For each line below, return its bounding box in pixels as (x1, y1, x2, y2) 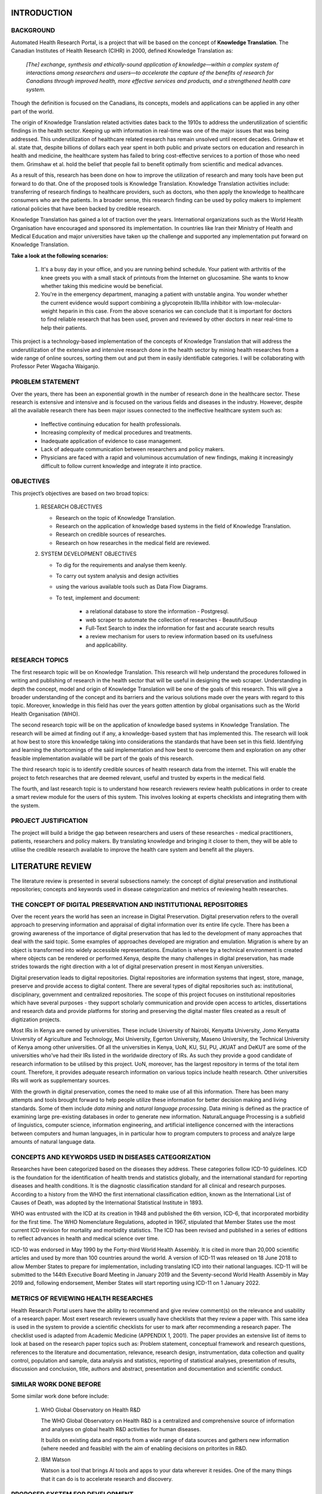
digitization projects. (11, 1016, 61, 1023)
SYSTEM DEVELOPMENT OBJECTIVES (41, 550, 137, 558)
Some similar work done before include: (11, 1392, 109, 1400)
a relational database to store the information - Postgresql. (85, 608, 229, 615)
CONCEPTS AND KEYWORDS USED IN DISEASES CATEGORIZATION (11, 1153, 211, 1161)
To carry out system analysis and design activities (55, 572, 179, 579)
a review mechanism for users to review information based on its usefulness (85, 633, 273, 640)
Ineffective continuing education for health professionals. (41, 420, 182, 427)
